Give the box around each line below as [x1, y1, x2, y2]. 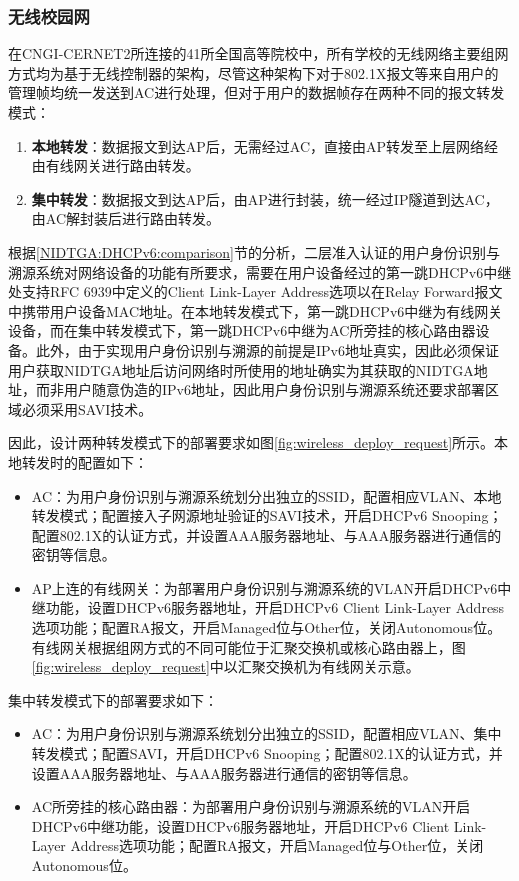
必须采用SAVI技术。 [21, 398, 153, 419]
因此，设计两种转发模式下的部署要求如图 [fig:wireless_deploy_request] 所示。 [8, 432, 495, 453]
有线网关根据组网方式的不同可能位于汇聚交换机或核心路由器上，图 [31, 636, 466, 657]
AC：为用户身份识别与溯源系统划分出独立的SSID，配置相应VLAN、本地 [31, 485, 502, 506]
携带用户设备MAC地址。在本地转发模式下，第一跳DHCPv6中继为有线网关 [21, 300, 503, 321]
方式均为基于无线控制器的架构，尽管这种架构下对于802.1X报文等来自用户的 [8, 62, 499, 83]
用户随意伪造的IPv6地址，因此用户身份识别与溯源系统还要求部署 [63, 379, 485, 400]
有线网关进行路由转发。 [45, 155, 200, 176]
